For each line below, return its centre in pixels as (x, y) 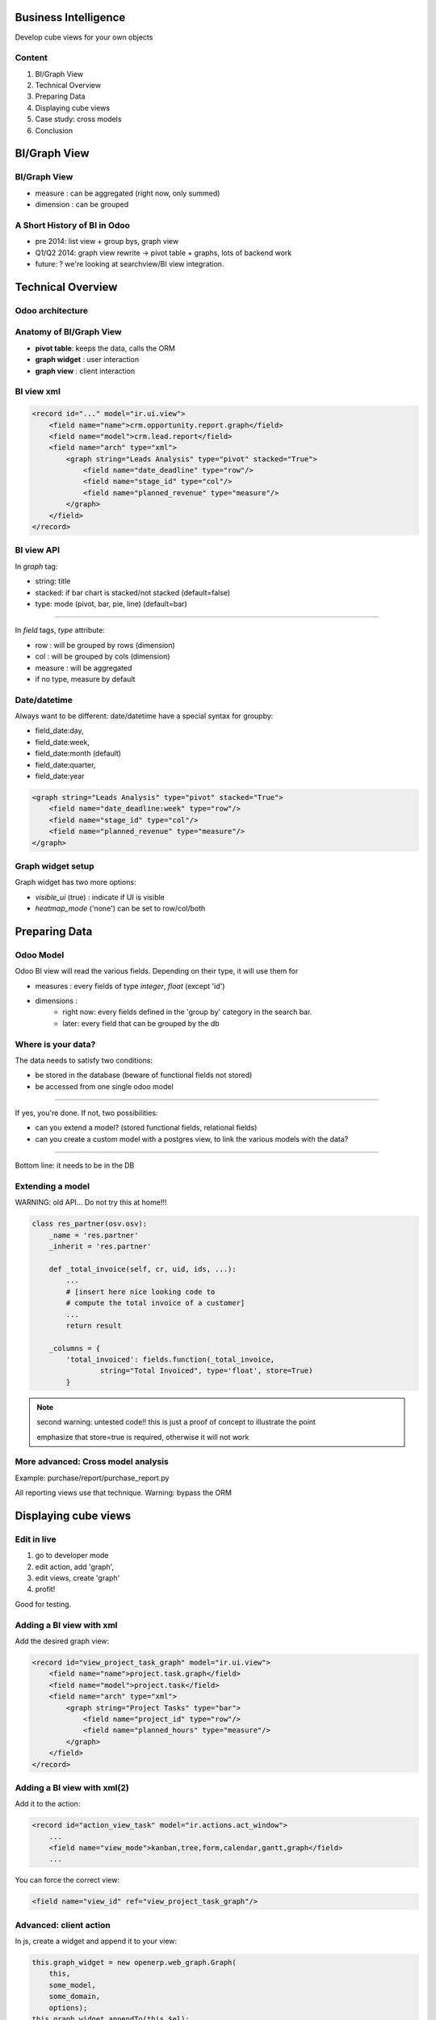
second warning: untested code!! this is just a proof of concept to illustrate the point (176, 1422)
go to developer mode (72, 1555)
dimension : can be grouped (82, 204)
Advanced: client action (63, 1925)
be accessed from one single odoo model (104, 1086)
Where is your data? (55, 1044)
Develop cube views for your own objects (84, 37)
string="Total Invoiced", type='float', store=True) (206, 1371)
